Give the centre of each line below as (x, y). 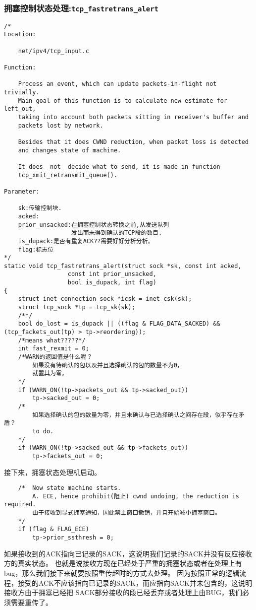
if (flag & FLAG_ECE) (53, 529)
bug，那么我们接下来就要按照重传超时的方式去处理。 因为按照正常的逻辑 (122, 573)
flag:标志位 (36, 249)
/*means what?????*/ (52, 340)
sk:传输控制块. (40, 208)
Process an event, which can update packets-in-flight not (117, 84)
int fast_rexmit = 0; (53, 349)
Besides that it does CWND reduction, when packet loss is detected (133, 142)
